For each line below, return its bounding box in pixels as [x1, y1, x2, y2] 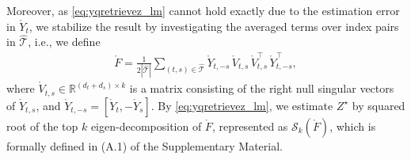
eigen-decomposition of [90, 117, 202, 134]
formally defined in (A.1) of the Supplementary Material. [6, 137, 284, 154]
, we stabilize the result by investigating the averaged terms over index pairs [29, 17, 399, 34]
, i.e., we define [28, 33, 101, 50]
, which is [329, 117, 376, 134]
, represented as [211, 117, 288, 134]
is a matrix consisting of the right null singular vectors [129, 80, 394, 97]
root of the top [6, 117, 78, 134]
